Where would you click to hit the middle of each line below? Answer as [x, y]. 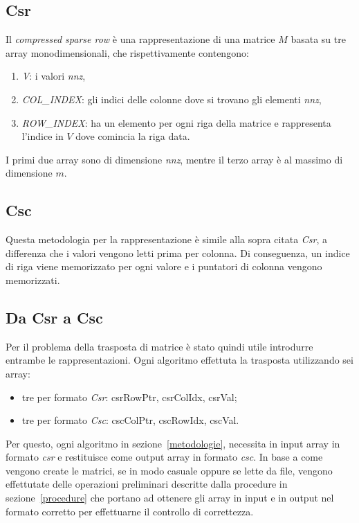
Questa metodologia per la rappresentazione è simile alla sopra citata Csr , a [167, 239]
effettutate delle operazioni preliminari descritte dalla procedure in [147, 484]
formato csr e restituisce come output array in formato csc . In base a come [164, 457]
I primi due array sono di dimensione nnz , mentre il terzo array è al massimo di [174, 159]
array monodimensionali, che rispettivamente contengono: [127, 52]
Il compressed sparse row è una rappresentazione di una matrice [140, 39]
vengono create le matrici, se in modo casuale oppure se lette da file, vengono [169, 470]
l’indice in [43, 136]
